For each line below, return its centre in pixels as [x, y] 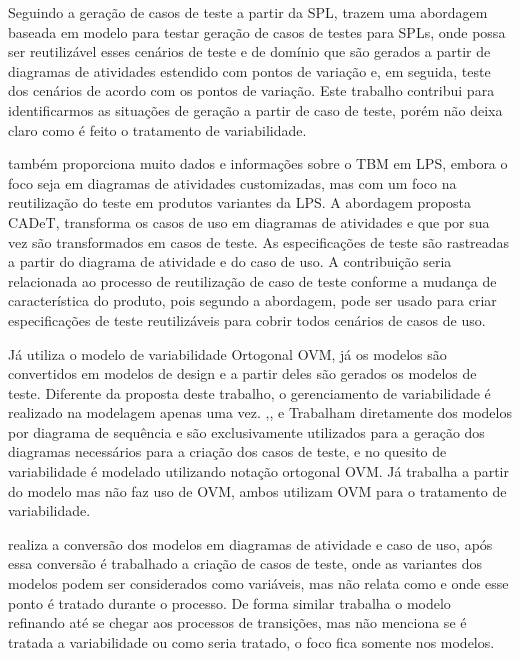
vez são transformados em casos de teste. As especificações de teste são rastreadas [259, 241]
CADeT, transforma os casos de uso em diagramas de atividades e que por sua [249, 221]
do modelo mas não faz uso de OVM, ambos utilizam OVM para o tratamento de [257, 490]
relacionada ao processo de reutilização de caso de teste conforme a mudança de [252, 280]
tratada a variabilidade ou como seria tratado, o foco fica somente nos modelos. [251, 641]
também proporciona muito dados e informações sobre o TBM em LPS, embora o [258, 163]
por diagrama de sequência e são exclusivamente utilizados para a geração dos [246, 431]
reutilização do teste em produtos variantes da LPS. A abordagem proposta [239, 202]
